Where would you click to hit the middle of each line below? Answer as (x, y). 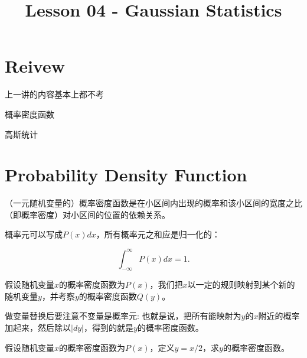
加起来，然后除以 (38, 328)
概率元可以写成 (34, 234)
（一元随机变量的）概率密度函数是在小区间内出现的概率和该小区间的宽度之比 (153, 203)
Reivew (35, 66)
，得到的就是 (108, 328)
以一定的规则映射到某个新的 (241, 284)
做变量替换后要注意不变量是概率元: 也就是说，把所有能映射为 (123, 316)
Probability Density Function (126, 175)
